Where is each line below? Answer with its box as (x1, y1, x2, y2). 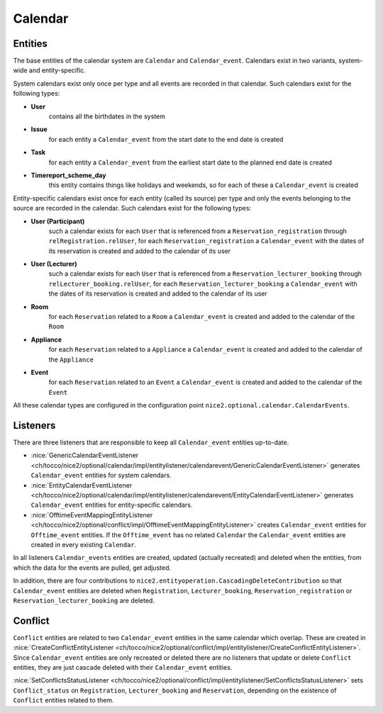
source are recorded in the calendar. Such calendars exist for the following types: (13, 204, 252, 213)
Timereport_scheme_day (30, 171, 106, 179)
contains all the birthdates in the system (48, 112, 166, 120)
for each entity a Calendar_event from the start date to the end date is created (48, 135, 284, 143)
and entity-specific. (28, 66, 87, 74)
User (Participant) (30, 217, 85, 225)
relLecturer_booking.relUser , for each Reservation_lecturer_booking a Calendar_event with (48, 279, 357, 288)
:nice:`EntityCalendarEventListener (30, 481, 133, 489)
